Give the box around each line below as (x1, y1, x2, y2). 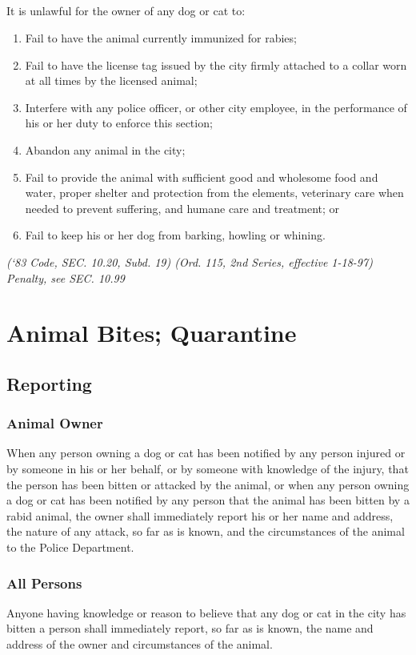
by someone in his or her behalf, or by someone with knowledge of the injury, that (6, 460, 409, 477)
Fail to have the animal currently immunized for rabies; (25, 29, 297, 46)
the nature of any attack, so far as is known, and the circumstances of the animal (6, 523, 405, 540)
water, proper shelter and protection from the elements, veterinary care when (25, 184, 404, 201)
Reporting (6, 371, 92, 396)
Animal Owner (6, 413, 103, 433)
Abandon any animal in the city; (25, 141, 186, 158)
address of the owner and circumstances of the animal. (6, 636, 273, 653)
